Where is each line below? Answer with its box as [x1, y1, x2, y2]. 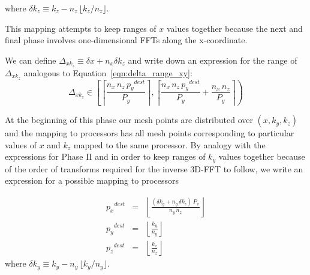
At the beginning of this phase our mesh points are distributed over [5, 113, 253, 126]
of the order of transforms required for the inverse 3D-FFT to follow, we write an [5, 162, 303, 175]
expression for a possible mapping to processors [5, 174, 179, 187]
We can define [5, 53, 56, 66]
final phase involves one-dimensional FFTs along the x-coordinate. [5, 34, 248, 46]
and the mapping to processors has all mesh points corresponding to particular [5, 127, 294, 139]
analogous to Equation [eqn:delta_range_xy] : [23, 66, 192, 79]
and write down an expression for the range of [128, 53, 297, 66]
